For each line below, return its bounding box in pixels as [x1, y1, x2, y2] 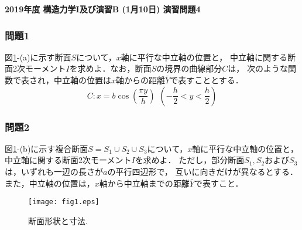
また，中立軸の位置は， [5, 177, 95, 189]
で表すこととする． [170, 74, 243, 86]
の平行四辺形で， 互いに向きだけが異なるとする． [107, 165, 298, 177]
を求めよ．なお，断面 [69, 62, 152, 75]
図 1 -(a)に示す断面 [5, 50, 71, 63]
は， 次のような [228, 62, 288, 75]
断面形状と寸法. [28, 214, 88, 226]
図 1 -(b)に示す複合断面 [5, 142, 88, 154]
